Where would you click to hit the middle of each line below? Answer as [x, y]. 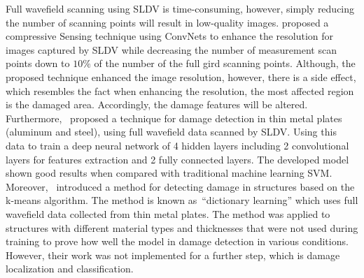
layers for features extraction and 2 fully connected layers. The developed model [177, 159]
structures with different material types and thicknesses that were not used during [182, 227]
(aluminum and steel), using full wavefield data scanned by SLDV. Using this [171, 132]
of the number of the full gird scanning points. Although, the [225, 63]
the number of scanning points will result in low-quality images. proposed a [167, 22]
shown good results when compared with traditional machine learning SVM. [169, 173]
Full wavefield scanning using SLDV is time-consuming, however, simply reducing [180, 8]
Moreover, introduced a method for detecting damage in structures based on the [180, 186]
